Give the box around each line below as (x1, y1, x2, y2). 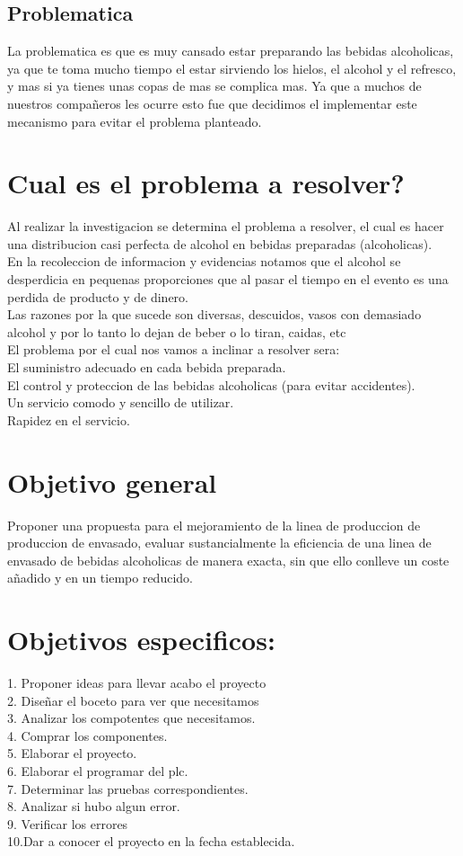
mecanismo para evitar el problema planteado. (7, 111, 262, 130)
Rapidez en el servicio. (7, 410, 130, 429)
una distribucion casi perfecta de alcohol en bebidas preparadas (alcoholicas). (7, 234, 432, 253)
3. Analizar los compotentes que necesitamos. (7, 709, 256, 727)
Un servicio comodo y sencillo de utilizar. (7, 393, 234, 412)
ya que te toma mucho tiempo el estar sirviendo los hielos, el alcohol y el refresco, (7, 58, 457, 77)
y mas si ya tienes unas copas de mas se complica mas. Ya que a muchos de (7, 76, 422, 95)
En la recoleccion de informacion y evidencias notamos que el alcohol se (7, 252, 401, 271)
